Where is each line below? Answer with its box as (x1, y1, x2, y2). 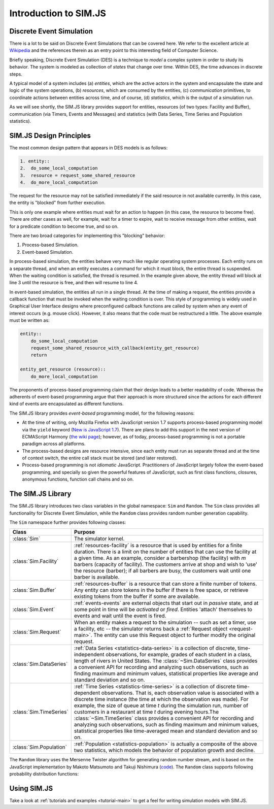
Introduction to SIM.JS (9, 8, 107, 19)
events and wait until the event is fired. (74, 612, 167, 619)
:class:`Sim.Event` (12, 606, 55, 613)
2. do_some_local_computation (20, 165, 98, 171)
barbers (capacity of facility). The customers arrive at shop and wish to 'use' (74, 561, 257, 568)
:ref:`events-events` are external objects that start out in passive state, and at (74, 599, 259, 606)
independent (74, 651, 105, 658)
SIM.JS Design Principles (9, 131, 91, 140)
